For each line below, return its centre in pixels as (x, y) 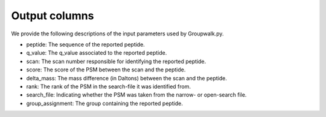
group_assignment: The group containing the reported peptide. (105, 103)
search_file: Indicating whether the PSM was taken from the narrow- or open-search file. (136, 95)
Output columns (53, 16)
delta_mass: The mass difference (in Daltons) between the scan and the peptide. (127, 78)
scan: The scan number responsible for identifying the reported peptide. (116, 61)
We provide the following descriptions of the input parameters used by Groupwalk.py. (117, 34)
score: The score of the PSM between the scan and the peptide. (106, 70)
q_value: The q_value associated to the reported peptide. (97, 53)
